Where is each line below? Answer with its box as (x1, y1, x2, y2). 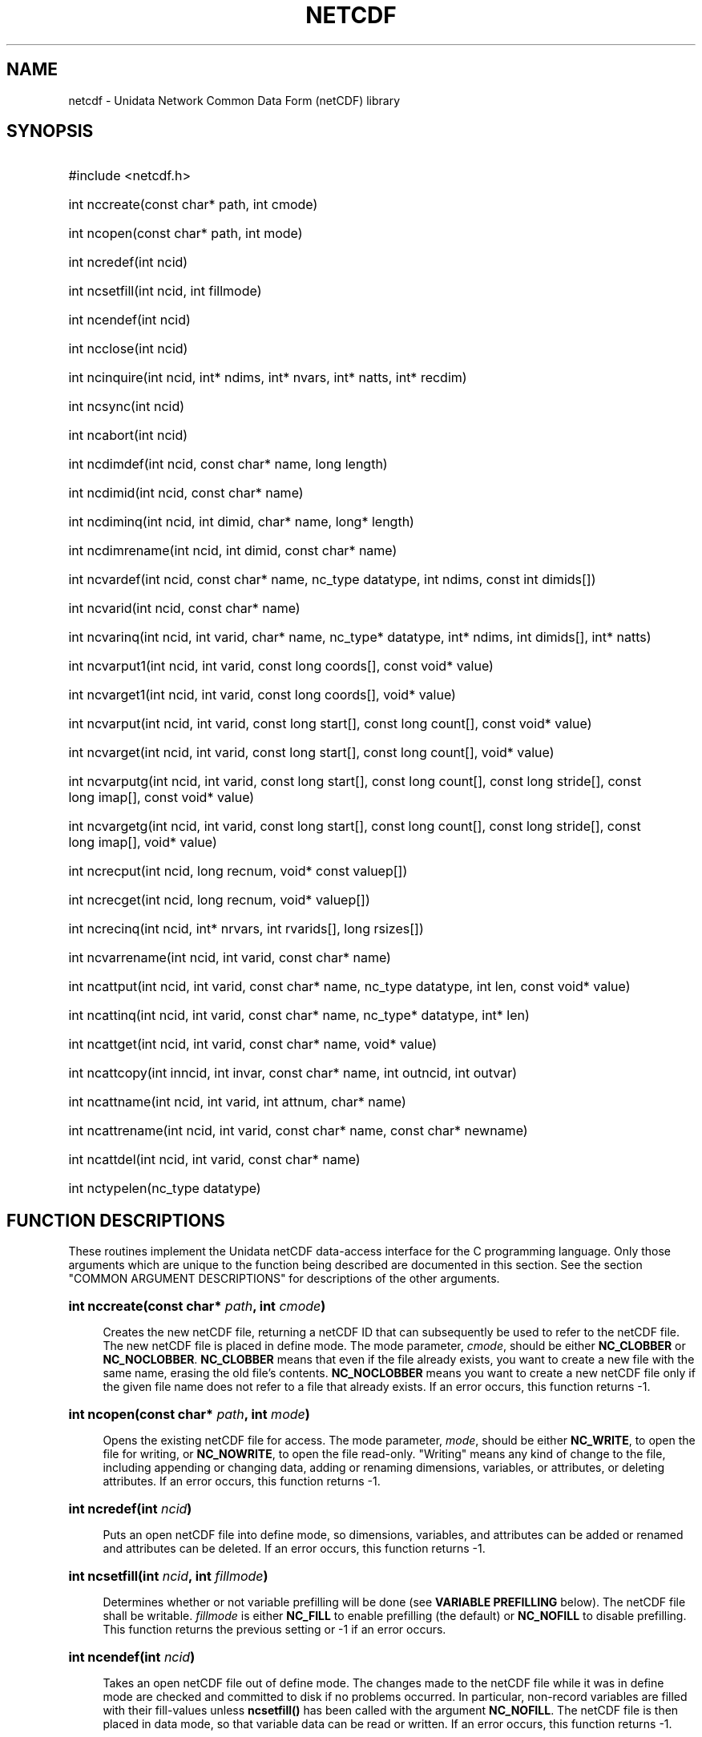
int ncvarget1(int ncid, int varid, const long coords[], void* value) (68, 687, 456, 703)
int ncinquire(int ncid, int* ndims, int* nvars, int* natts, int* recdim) (68, 369, 467, 386)
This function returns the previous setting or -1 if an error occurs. (103, 1622, 446, 1637)
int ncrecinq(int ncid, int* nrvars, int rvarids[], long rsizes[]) (68, 921, 424, 937)
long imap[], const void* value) (68, 789, 255, 806)
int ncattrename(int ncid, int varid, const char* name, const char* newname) (68, 1122, 528, 1139)
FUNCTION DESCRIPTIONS (6, 1210, 225, 1231)
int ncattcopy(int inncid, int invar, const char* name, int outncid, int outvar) (68, 1065, 518, 1082)
